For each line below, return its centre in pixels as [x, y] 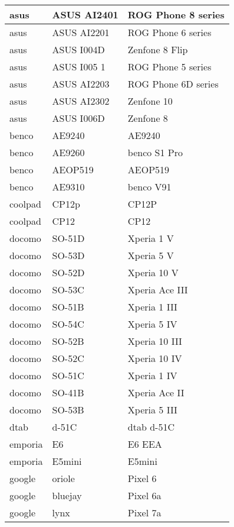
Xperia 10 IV [155, 358]
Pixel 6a [144, 495]
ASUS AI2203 [81, 84]
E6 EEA [145, 444]
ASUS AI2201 [81, 32]
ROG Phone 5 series [169, 67]
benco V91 [149, 187]
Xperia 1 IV [152, 375]
